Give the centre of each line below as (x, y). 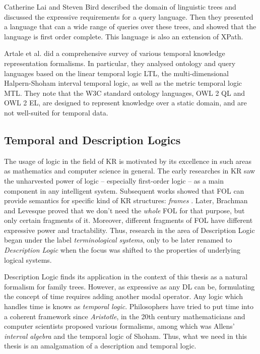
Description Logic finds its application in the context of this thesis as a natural (126, 277)
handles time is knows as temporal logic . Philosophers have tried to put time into (129, 306)
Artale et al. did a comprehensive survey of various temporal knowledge (115, 53)
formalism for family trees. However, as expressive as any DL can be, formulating (129, 286)
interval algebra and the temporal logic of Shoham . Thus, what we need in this (126, 336)
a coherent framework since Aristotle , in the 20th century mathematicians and (125, 316)
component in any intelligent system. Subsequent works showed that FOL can (124, 190)
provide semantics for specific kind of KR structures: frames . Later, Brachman (126, 200)
